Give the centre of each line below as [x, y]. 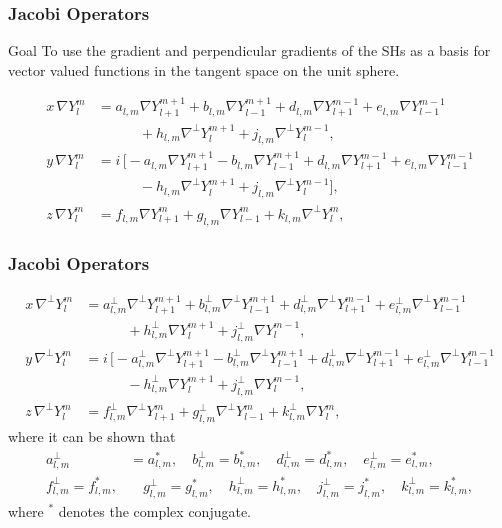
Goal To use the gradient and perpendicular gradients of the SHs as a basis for [249, 50]
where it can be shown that [92, 435]
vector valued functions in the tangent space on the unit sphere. [204, 69]
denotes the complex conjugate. [155, 510]
